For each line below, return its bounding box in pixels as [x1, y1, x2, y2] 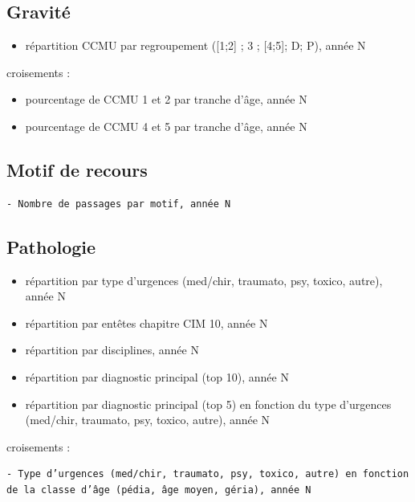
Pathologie [6, 234, 96, 259]
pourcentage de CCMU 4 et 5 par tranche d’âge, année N [25, 117, 307, 134]
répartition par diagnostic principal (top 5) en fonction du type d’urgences [25, 395, 392, 412]
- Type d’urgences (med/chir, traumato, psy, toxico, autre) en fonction [6, 468, 409, 480]
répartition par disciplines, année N [25, 341, 199, 358]
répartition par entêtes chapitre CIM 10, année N [25, 314, 268, 331]
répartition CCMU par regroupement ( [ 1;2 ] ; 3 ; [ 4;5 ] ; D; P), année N [25, 37, 366, 54]
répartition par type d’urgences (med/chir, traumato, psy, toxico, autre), [25, 271, 383, 288]
